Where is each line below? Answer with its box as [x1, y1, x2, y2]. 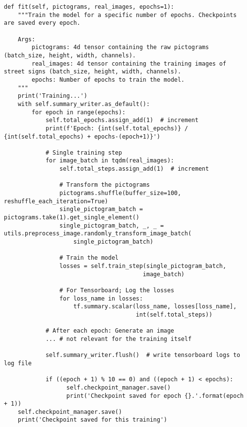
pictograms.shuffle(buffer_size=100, [59, 190, 181, 197]
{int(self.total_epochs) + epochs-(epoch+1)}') [4, 133, 161, 140]
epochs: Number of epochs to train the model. [32, 76, 185, 83]
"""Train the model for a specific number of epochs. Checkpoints [17, 11, 237, 18]
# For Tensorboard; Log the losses [59, 286, 174, 294]
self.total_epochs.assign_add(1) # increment [45, 117, 198, 124]
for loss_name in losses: [59, 295, 143, 302]
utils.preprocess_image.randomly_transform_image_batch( [4, 230, 192, 237]
